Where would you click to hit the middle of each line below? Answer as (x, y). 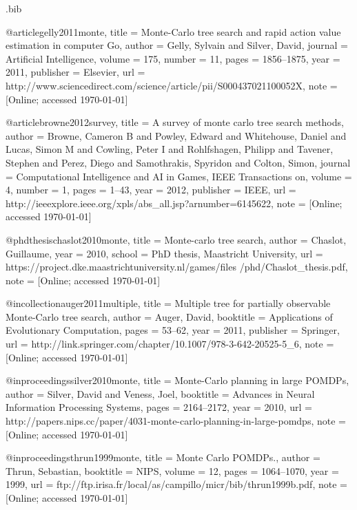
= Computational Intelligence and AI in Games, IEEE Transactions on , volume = (179, 176)
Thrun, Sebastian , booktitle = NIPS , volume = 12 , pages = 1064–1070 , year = (172, 470)
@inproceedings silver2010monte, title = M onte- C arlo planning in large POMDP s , (177, 380)
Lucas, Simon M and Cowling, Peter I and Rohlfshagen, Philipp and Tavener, (170, 149)
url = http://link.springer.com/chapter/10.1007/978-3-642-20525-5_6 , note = (170, 344)
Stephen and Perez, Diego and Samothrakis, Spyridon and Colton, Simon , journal (178, 162)
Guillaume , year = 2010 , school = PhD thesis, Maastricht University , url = (164, 253)
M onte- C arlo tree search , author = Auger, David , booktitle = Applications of (169, 316)
